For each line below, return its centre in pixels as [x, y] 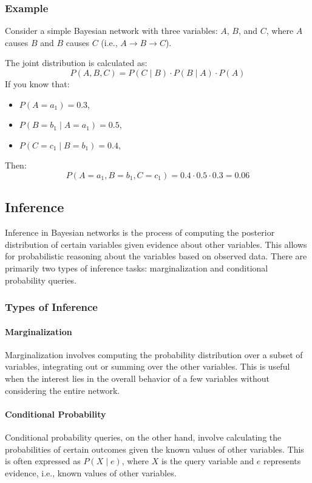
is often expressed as [43, 461]
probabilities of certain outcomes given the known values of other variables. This [154, 449]
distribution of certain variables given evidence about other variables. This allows [156, 244]
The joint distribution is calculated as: [76, 63]
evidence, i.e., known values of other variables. [91, 472]
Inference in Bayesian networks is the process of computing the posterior [140, 232]
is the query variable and [208, 461]
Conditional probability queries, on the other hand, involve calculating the [143, 437]
